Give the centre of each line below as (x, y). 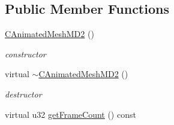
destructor (23, 94)
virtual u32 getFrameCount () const (70, 114)
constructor (25, 54)
